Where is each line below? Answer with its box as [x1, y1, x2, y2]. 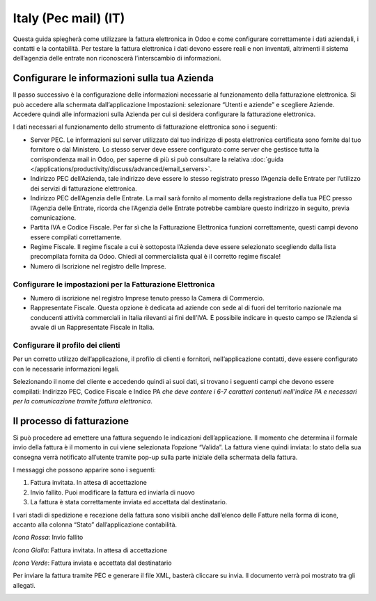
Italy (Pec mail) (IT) [13, 10, 125, 26]
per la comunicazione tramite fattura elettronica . [13, 396, 153, 405]
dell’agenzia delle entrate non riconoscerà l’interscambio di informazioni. [13, 54, 221, 63]
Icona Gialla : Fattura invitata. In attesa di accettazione [13, 546, 167, 554]
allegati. [13, 581, 36, 589]
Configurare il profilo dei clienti [13, 340, 120, 350]
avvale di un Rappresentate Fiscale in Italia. [30, 323, 155, 332]
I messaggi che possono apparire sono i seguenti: [13, 465, 156, 474]
